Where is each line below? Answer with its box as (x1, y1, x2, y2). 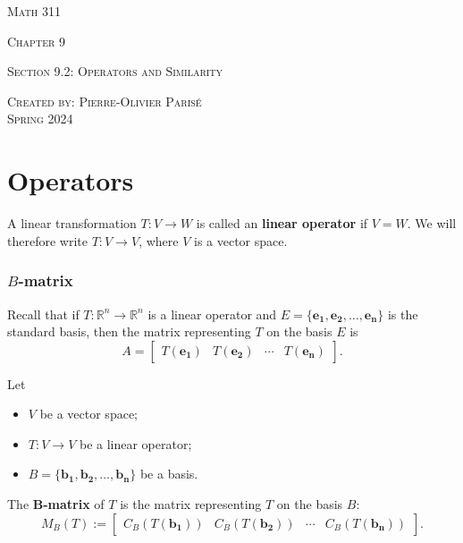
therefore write (7, 231, 88, 250)
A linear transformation (7, 214, 137, 233)
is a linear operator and (147, 304, 277, 323)
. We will (407, 214, 457, 233)
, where (139, 231, 179, 250)
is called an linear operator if (196, 214, 368, 233)
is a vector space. (193, 231, 288, 250)
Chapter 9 (7, 31, 65, 50)
